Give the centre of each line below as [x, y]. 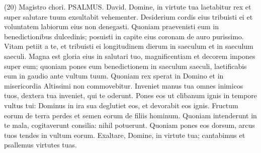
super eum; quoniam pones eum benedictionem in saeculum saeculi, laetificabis [125, 66]
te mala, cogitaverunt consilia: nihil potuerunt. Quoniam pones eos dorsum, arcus [129, 125]
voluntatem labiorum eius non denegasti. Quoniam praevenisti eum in [111, 26]
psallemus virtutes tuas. [41, 145]
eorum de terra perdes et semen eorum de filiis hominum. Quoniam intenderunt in [130, 115]
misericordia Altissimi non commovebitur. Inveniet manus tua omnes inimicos [124, 85]
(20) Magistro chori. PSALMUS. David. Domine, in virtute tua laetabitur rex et [128, 7]
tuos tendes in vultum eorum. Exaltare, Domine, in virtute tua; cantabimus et [125, 135]
